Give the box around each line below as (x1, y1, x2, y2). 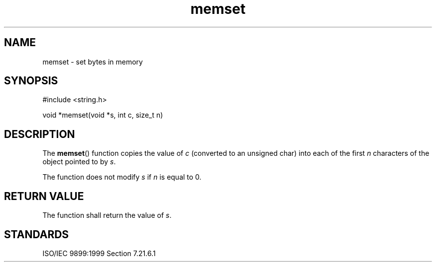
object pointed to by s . (42, 157, 116, 166)
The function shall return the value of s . (42, 211, 172, 220)
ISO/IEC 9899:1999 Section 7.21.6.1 (42, 249, 156, 258)
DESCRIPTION (4, 128, 75, 140)
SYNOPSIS (4, 74, 58, 87)
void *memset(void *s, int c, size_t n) (42, 111, 163, 120)
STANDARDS (4, 228, 69, 241)
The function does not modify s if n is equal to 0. (42, 173, 202, 182)
